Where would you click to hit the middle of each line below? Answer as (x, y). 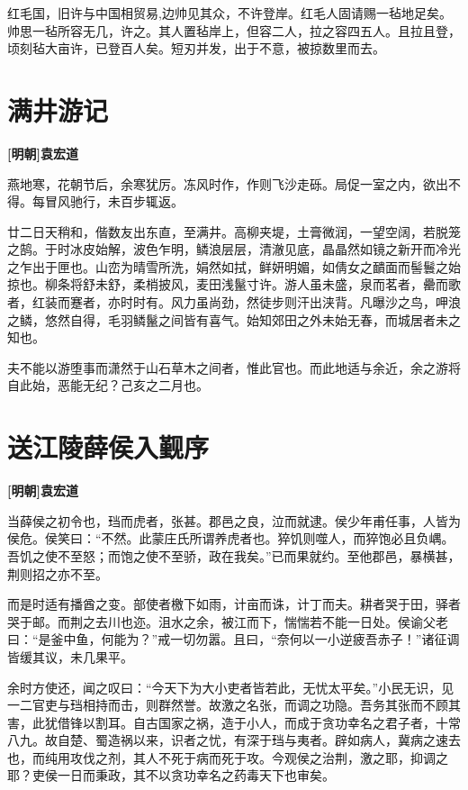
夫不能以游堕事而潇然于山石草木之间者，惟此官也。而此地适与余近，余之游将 (234, 367)
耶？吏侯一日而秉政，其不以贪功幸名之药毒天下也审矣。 (171, 775)
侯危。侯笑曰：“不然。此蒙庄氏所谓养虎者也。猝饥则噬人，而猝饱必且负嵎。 (231, 538)
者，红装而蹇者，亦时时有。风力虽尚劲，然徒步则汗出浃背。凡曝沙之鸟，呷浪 (234, 302)
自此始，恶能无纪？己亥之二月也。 (108, 385)
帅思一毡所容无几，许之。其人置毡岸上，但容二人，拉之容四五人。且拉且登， (234, 30)
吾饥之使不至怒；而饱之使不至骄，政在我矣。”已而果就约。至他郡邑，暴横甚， (234, 555)
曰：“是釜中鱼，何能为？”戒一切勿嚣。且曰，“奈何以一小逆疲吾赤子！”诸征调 (234, 639)
